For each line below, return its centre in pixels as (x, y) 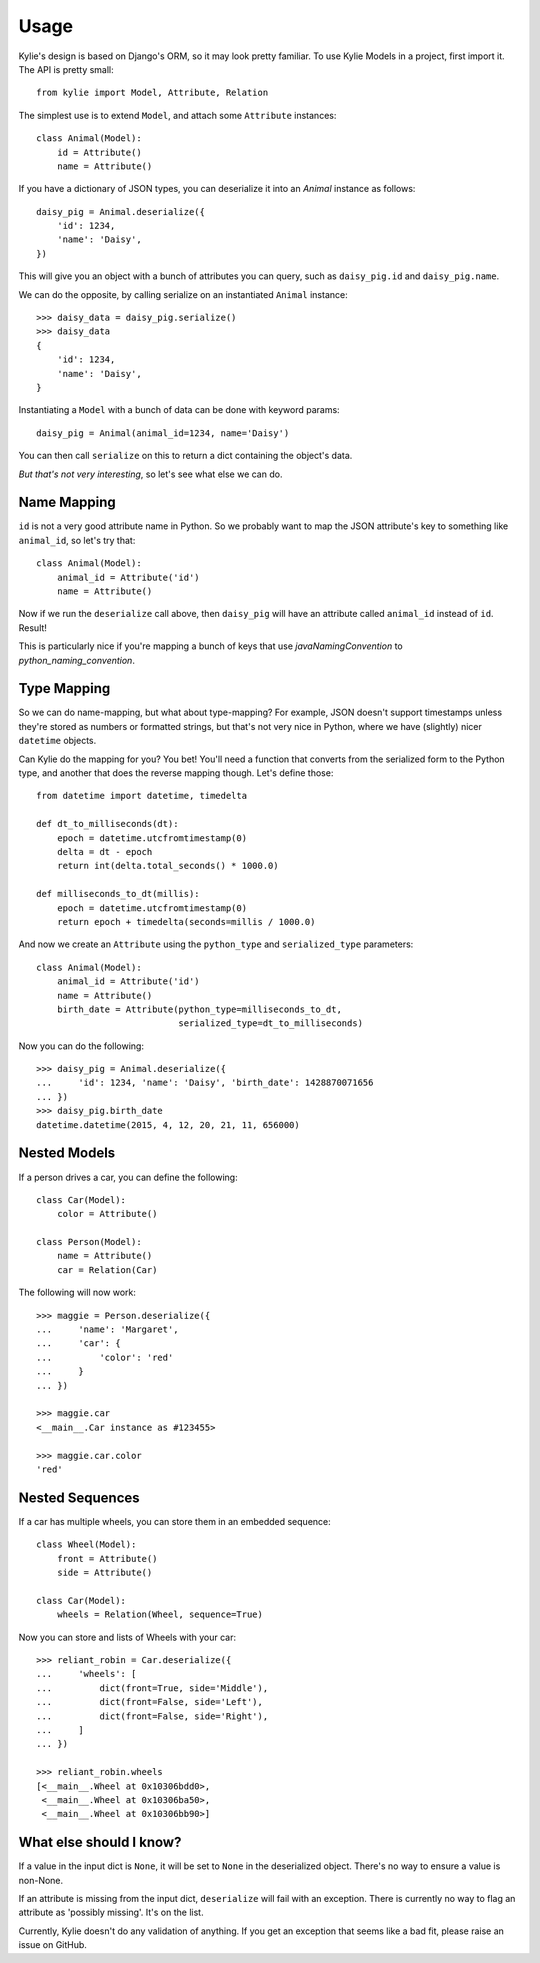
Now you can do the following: (81, 1046)
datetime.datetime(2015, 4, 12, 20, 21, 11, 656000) (168, 1124)
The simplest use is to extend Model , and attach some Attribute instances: (177, 115)
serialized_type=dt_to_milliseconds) (271, 1023)
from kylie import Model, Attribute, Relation (152, 93)
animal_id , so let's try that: (77, 540)
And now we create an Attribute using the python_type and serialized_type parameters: (216, 944)
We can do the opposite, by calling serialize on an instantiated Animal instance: (183, 294)
